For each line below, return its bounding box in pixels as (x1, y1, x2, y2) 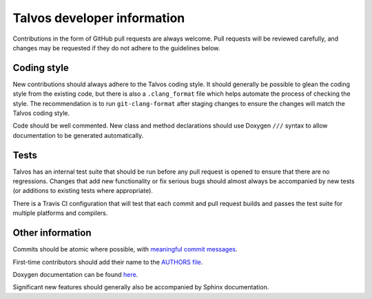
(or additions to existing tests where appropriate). (12, 187, 153, 195)
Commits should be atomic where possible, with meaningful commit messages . (12, 245, 238, 254)
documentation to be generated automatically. (12, 131, 144, 139)
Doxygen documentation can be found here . (12, 270, 138, 278)
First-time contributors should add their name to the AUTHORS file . (12, 258, 203, 266)
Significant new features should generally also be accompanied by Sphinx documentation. (12, 283, 269, 291)
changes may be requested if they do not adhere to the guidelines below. (12, 43, 220, 52)
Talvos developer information (12, 10, 185, 25)
